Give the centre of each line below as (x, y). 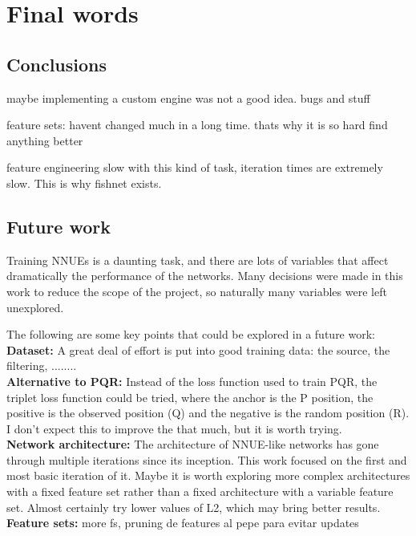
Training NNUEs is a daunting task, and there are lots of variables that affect (198, 260)
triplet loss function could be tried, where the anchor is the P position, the (190, 397)
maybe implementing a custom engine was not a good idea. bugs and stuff (188, 97)
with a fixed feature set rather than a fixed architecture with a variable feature (200, 491)
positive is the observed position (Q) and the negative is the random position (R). (208, 413)
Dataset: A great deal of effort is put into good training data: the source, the (198, 349)
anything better (45, 140)
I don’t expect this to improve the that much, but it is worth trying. (174, 428)
